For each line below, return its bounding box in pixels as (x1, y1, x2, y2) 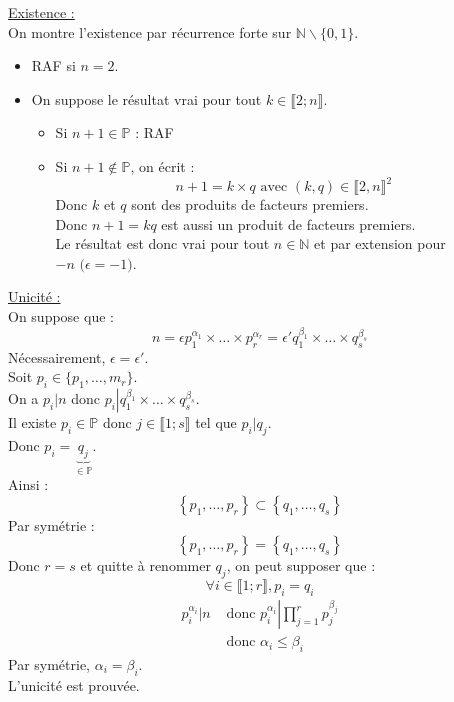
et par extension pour (314, 233, 446, 254)
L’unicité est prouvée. (8, 674, 140, 695)
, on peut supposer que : (226, 555, 376, 576)
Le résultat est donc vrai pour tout (55, 233, 270, 254)
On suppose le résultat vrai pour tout (31, 88, 262, 109)
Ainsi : (8, 474, 49, 495)
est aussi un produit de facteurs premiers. (161, 213, 416, 234)
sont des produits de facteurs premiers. (131, 194, 369, 215)
